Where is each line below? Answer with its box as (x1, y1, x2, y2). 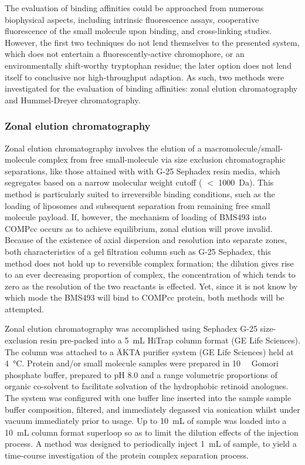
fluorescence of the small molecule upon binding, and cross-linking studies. (5, 25, 272, 37)
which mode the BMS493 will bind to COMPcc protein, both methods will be (5, 291, 284, 304)
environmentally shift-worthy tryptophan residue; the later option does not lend (5, 59, 292, 71)
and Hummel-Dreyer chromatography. (5, 93, 141, 106)
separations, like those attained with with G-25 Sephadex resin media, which (5, 164, 280, 177)
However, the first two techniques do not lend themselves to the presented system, (5, 36, 300, 48)
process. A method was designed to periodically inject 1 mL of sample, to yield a (5, 437, 297, 450)
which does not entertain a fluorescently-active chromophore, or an (5, 48, 245, 60)
